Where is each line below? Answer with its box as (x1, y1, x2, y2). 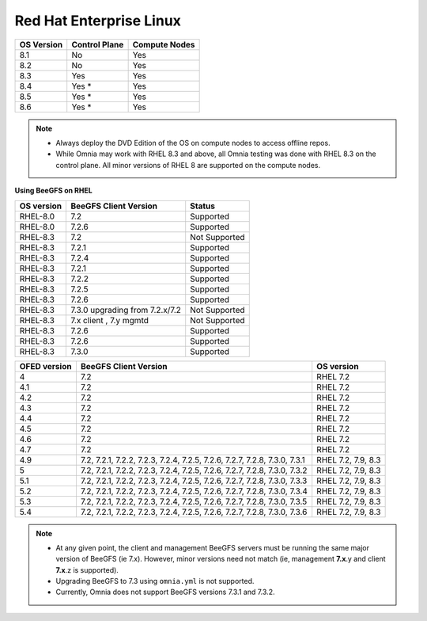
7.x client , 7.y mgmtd (70, 314, 149, 326)
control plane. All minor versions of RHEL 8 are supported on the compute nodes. (55, 160, 320, 170)
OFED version (19, 360, 72, 371)
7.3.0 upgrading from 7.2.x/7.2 (70, 304, 182, 315)
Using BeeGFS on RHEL (14, 186, 93, 196)
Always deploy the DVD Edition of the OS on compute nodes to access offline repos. (55, 138, 331, 147)
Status (190, 200, 215, 211)
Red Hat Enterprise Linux (14, 12, 182, 29)
